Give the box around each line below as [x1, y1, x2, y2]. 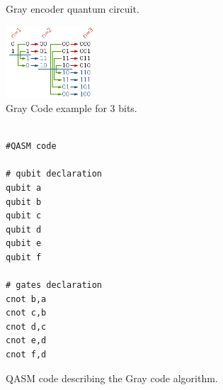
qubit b [6, 196, 42, 207]
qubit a [6, 182, 42, 193]
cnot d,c [6, 321, 47, 332]
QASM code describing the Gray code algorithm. [6, 370, 218, 385]
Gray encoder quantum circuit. [6, 1, 139, 16]
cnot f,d [6, 350, 47, 360]
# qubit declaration [6, 169, 103, 179]
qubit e [6, 238, 42, 249]
